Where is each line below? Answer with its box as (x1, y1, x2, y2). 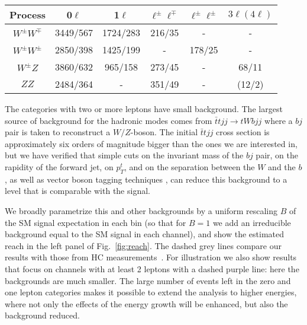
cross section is (216, 126, 270, 138)
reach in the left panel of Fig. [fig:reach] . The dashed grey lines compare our (5, 239, 282, 251)
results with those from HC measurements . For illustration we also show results (5, 251, 297, 263)
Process (9, 8, 46, 21)
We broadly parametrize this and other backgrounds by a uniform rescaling (5, 204, 277, 216)
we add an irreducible (212, 216, 291, 228)
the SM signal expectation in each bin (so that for (5, 216, 186, 228)
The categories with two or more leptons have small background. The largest (5, 103, 283, 114)
